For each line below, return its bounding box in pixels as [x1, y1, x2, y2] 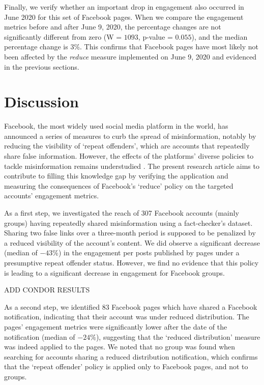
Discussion [4, 91, 79, 112]
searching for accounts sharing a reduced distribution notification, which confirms [4, 351, 258, 362]
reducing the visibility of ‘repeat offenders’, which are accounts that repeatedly [4, 140, 250, 151]
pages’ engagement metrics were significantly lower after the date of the [4, 321, 227, 332]
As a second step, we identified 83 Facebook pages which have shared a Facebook [4, 301, 257, 312]
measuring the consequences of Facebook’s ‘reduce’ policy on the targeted [4, 180, 233, 191]
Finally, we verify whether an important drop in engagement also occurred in [4, 2, 244, 12]
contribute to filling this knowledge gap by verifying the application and [4, 170, 228, 181]
